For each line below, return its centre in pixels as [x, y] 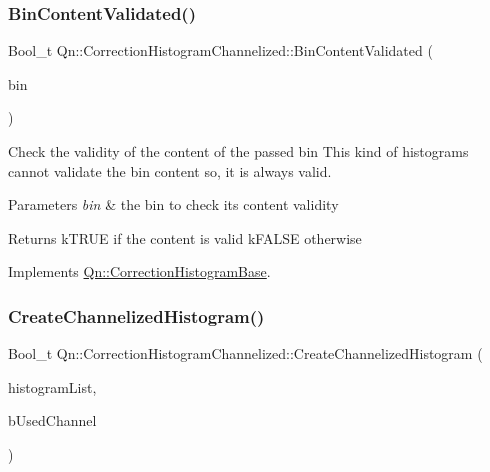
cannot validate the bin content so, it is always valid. [170, 170]
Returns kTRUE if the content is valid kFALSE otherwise [185, 237]
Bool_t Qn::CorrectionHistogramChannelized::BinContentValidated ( [220, 50]
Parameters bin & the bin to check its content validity [173, 204]
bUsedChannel [52, 420]
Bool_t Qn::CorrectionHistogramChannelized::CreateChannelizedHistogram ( [245, 353]
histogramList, [52, 386]
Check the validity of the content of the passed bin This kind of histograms [238, 151]
